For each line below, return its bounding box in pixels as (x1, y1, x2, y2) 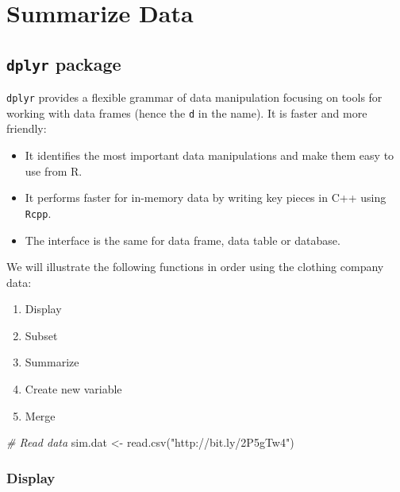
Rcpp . (25, 204, 52, 221)
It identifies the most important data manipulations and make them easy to (25, 147, 394, 164)
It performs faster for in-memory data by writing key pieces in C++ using (25, 189, 387, 206)
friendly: (6, 120, 47, 137)
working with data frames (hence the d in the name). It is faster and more (6, 104, 367, 121)
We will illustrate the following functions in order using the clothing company (6, 258, 384, 275)
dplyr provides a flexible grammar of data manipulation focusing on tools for (6, 89, 383, 106)
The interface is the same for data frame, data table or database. (25, 231, 340, 248)
